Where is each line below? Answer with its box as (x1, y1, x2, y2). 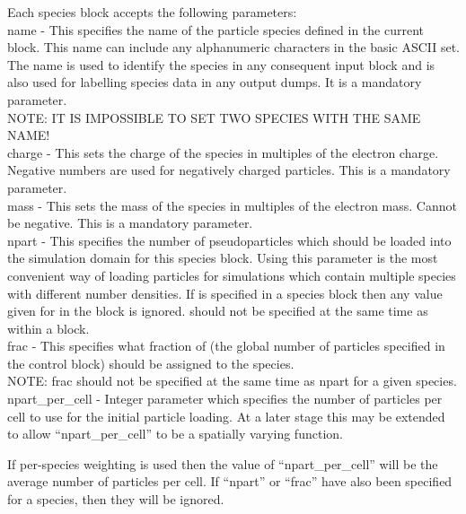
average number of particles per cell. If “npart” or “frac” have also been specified (7, 472, 453, 491)
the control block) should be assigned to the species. (7, 353, 295, 372)
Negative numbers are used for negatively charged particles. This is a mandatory (7, 161, 451, 179)
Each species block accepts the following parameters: (7, 3, 297, 21)
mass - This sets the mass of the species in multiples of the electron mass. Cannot (7, 196, 457, 214)
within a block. (7, 318, 90, 337)
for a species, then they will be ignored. (7, 490, 224, 509)
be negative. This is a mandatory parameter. (7, 213, 253, 232)
